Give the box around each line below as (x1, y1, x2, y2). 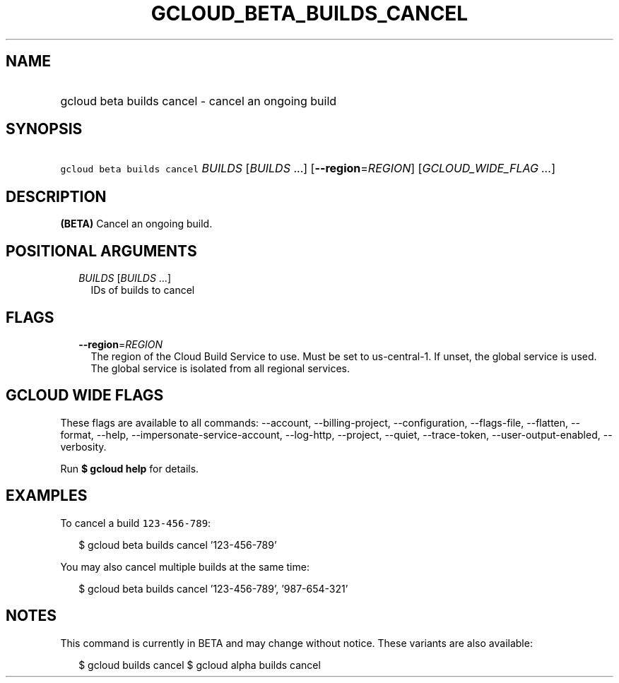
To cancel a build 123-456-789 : (60, 516, 211, 529)
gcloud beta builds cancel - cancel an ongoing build (60, 93, 337, 108)
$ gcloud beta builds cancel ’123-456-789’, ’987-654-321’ (78, 582, 348, 595)
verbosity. (60, 440, 107, 453)
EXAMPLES (6, 487, 88, 505)
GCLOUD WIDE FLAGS (6, 386, 164, 405)
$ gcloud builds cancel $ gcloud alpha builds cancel (78, 658, 321, 671)
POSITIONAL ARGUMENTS (6, 242, 197, 260)
